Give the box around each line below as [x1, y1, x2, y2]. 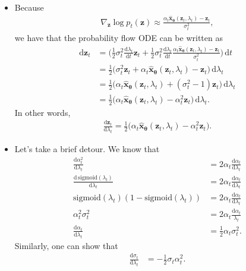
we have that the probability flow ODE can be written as [14, 31, 223, 44]
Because [14, 1, 44, 13]
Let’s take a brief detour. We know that [14, 143, 160, 155]
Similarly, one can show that [14, 239, 118, 251]
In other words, [14, 106, 71, 118]
